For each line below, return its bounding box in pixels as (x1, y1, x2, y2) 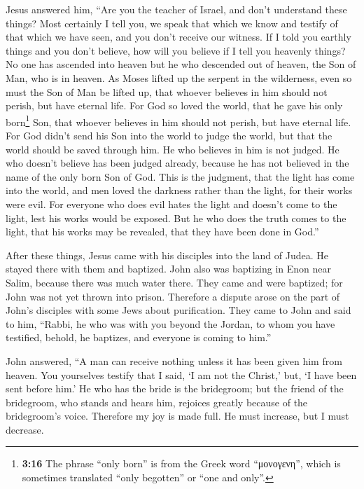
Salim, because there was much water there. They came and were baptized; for (6, 275, 343, 289)
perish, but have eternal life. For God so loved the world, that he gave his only (6, 98, 343, 113)
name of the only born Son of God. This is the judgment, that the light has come (6, 169, 355, 184)
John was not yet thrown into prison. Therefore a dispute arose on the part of (6, 289, 340, 303)
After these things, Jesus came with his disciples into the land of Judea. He (6, 247, 328, 262)
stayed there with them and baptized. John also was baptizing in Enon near (6, 261, 332, 276)
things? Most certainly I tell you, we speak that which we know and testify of (6, 15, 338, 30)
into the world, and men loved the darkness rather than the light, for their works (6, 183, 353, 198)
